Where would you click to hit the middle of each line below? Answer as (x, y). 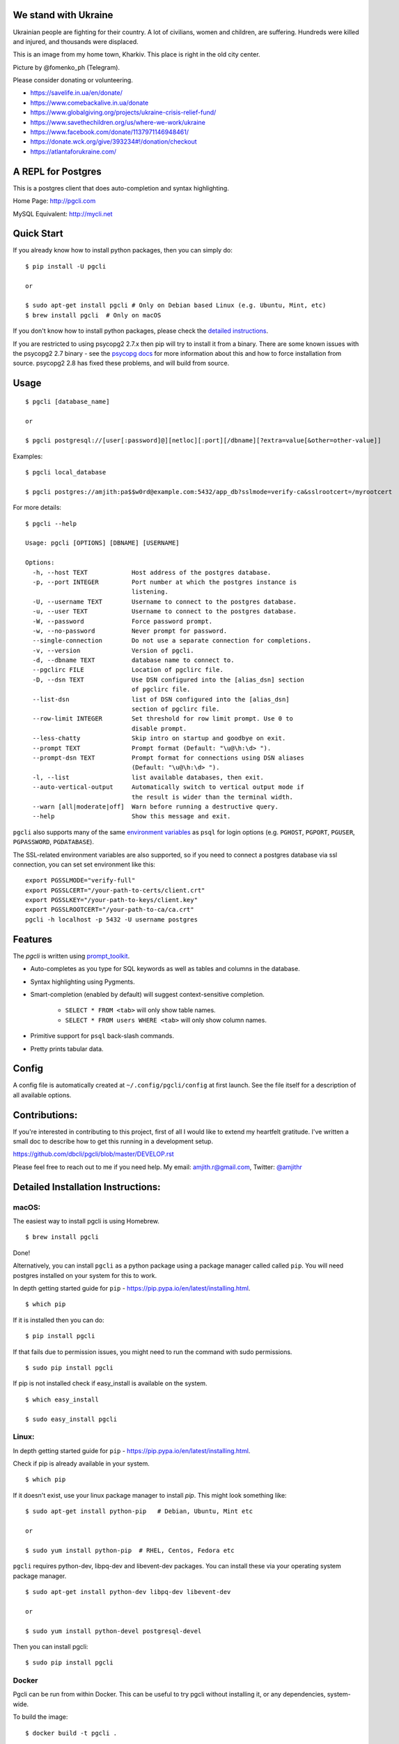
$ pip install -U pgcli (66, 266)
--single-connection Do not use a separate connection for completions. (172, 641)
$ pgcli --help (51, 524)
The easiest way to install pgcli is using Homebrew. (86, 1221)
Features (32, 939)
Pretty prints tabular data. (67, 1048)
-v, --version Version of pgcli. (113, 650)
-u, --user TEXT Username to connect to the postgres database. (165, 611)
